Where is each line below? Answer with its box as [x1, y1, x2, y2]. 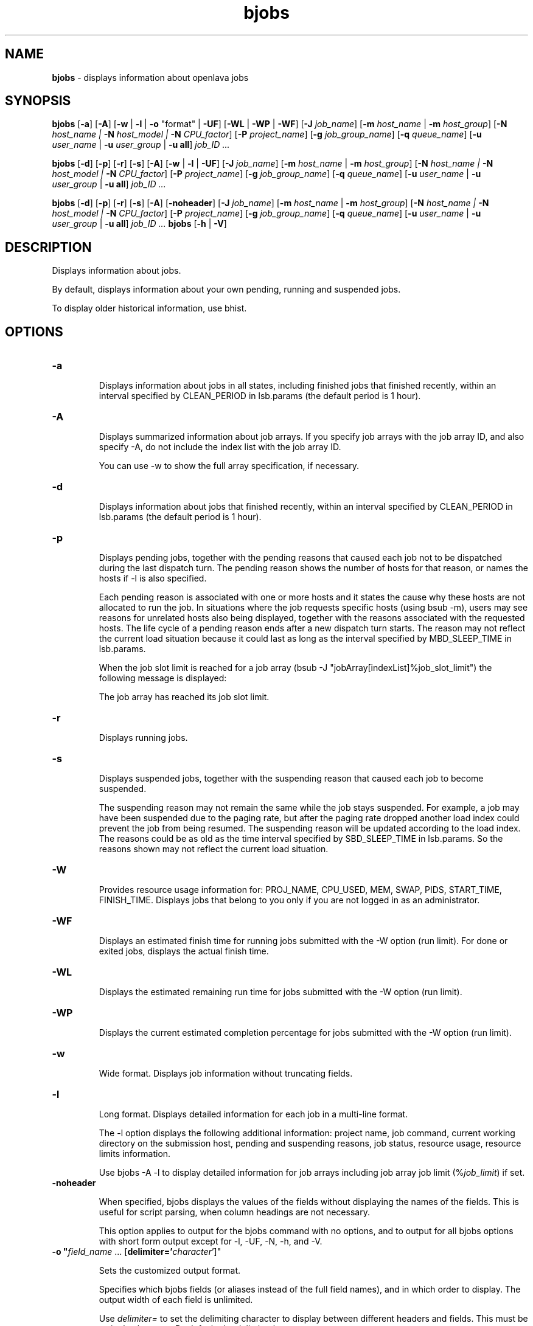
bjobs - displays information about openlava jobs [52, 72, 249, 83]
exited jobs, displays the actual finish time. [99, 946, 269, 957]
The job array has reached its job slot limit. [99, 692, 270, 703]
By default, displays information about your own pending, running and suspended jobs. [52, 284, 401, 295]
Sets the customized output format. [99, 1265, 241, 1276]
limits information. [99, 1148, 171, 1159]
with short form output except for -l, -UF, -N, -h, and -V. [99, 1236, 322, 1247]
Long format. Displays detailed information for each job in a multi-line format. [99, 1109, 408, 1120]
